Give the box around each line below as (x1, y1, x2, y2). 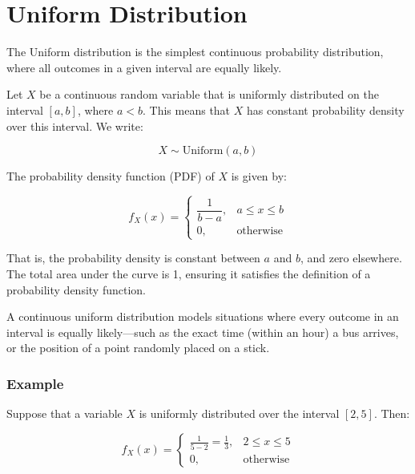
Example (6, 373, 64, 393)
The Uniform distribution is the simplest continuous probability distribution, (6, 43, 384, 60)
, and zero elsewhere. (300, 249, 402, 266)
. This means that (143, 101, 231, 118)
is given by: (231, 168, 287, 184)
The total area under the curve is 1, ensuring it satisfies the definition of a (6, 265, 371, 282)
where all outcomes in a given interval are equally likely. (6, 59, 282, 75)
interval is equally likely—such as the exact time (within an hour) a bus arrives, (6, 323, 399, 340)
